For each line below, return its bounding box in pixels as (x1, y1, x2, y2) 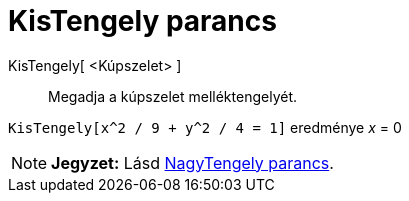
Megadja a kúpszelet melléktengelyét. (48, 87, 298, 105)
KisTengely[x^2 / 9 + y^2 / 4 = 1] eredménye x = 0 (8, 118, 402, 136)
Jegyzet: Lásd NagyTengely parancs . (51, 152, 334, 173)
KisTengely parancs (8, 4, 277, 38)
